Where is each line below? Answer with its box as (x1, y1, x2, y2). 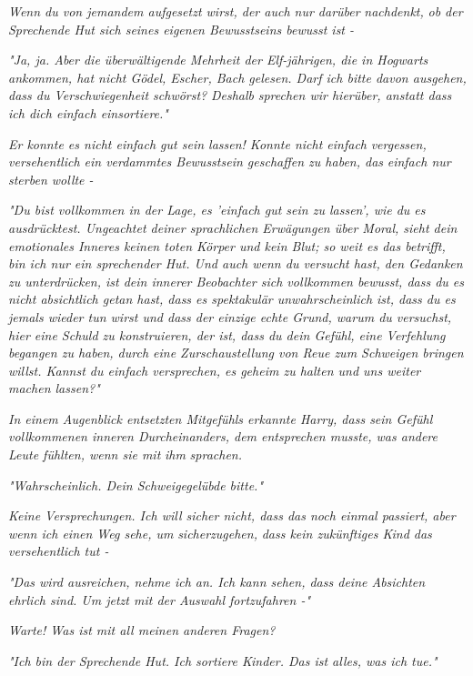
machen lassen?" (8, 378, 100, 398)
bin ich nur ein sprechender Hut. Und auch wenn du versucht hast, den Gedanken (8, 254, 463, 273)
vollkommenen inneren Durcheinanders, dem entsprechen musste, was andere (8, 427, 438, 446)
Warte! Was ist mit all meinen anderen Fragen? (8, 621, 276, 640)
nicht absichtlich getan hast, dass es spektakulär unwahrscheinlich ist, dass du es (8, 289, 456, 308)
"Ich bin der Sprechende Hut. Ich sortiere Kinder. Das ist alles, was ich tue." (8, 651, 438, 670)
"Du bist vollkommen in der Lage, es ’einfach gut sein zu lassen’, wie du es (8, 200, 426, 219)
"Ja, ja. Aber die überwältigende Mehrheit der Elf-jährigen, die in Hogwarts (8, 50, 428, 69)
